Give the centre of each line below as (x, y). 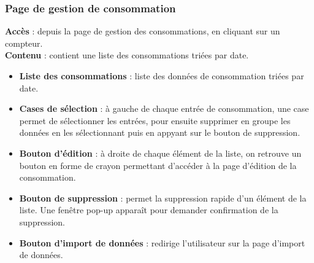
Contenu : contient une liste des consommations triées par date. (127, 55)
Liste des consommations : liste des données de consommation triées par (162, 76)
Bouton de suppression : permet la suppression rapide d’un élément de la (163, 198)
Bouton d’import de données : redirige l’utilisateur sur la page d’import (162, 242)
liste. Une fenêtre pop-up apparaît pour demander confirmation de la (149, 210)
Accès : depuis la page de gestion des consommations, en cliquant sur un (143, 31)
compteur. (24, 43)
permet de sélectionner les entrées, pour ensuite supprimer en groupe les (155, 120)
